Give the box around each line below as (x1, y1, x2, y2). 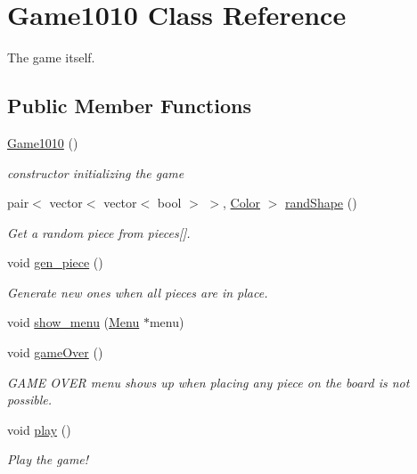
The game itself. (7, 48, 95, 67)
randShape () (285, 193, 357, 212)
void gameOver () (7, 343, 103, 362)
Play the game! (7, 450, 89, 469)
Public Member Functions (7, 92, 251, 119)
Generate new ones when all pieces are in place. (7, 282, 268, 301)
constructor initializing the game (7, 163, 184, 182)
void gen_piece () (7, 253, 103, 272)
